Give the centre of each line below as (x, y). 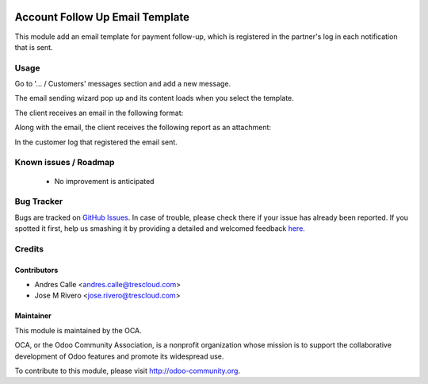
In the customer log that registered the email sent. (96, 142)
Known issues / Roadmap (65, 163)
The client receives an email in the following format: (99, 113)
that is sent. (34, 47)
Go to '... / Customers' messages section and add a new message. (123, 84)
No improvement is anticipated (104, 181)
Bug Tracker (39, 202)
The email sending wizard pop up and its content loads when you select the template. (155, 98)
